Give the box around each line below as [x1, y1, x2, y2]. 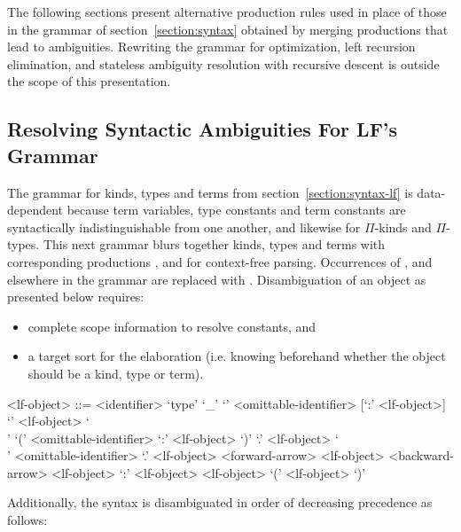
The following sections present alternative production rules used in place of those [7, 3, 447, 20]
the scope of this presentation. [7, 72, 171, 90]
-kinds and [374, 217, 432, 236]
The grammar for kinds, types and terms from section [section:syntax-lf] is [7, 183, 413, 201]
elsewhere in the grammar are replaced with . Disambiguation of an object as [7, 270, 426, 288]
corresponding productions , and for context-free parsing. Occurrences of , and [7, 252, 433, 270]
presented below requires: [7, 287, 145, 306]
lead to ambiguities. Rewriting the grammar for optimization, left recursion [7, 37, 416, 56]
